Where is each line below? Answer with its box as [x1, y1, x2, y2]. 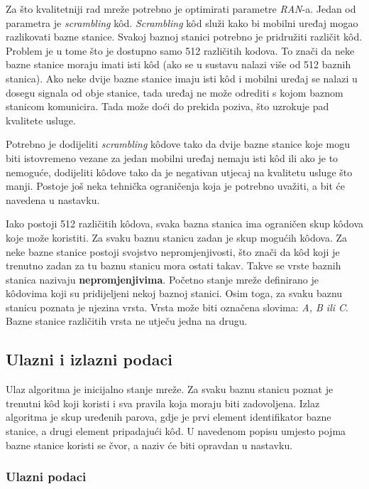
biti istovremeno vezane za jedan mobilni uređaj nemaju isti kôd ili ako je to [6, 150, 338, 165]
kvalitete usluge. [6, 112, 76, 127]
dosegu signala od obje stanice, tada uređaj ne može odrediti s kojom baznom [6, 85, 343, 100]
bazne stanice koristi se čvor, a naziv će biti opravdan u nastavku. [6, 437, 293, 452]
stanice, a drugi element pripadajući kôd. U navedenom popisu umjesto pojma [6, 424, 346, 439]
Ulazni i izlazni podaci [6, 348, 172, 370]
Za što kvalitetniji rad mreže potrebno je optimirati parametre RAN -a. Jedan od [6, 1, 356, 16]
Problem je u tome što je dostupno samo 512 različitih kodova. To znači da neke [6, 43, 355, 58]
